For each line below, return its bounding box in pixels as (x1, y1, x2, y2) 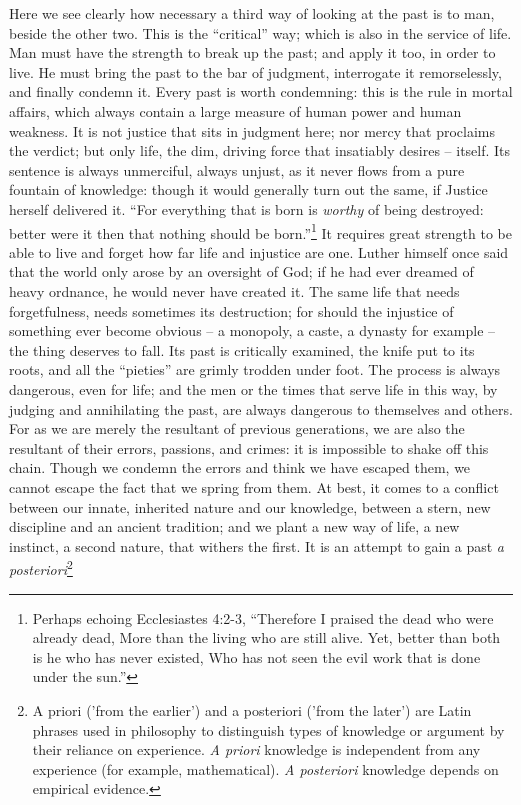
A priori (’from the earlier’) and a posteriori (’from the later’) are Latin (32, 699, 472, 720)
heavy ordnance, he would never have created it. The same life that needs (9, 280, 460, 301)
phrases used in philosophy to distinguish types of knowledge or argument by (32, 719, 505, 740)
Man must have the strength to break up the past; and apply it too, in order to (9, 42, 496, 63)
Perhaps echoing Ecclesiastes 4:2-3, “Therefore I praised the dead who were (32, 607, 494, 628)
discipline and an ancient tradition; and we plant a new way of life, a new (9, 516, 460, 537)
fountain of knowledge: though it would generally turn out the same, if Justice (9, 179, 488, 200)
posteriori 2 (9, 556, 73, 579)
